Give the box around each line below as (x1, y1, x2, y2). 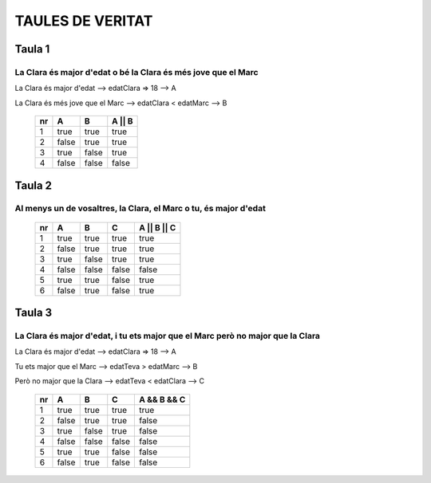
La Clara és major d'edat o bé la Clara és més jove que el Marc (14, 66, 259, 77)
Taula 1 (14, 42, 50, 56)
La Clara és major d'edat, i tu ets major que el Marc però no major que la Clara (14, 331, 321, 342)
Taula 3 (14, 306, 53, 320)
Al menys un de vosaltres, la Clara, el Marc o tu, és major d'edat (14, 203, 267, 214)
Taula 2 (14, 179, 52, 192)
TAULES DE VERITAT (14, 12, 153, 29)
